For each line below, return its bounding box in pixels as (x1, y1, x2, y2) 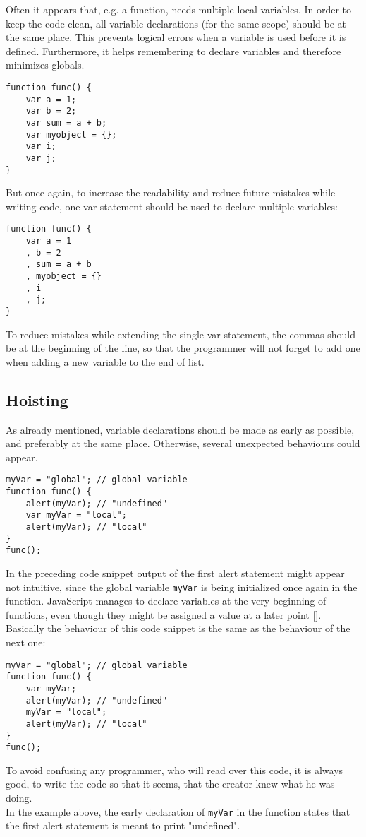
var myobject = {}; (25, 129, 117, 140)
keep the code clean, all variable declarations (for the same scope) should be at (6, 16, 346, 30)
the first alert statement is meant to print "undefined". (6, 818, 240, 833)
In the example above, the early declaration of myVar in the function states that (6, 804, 350, 819)
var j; (25, 153, 56, 163)
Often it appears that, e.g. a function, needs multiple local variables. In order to (6, 2, 352, 16)
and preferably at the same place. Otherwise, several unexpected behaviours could (6, 436, 360, 451)
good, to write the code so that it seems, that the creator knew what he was (6, 776, 335, 791)
